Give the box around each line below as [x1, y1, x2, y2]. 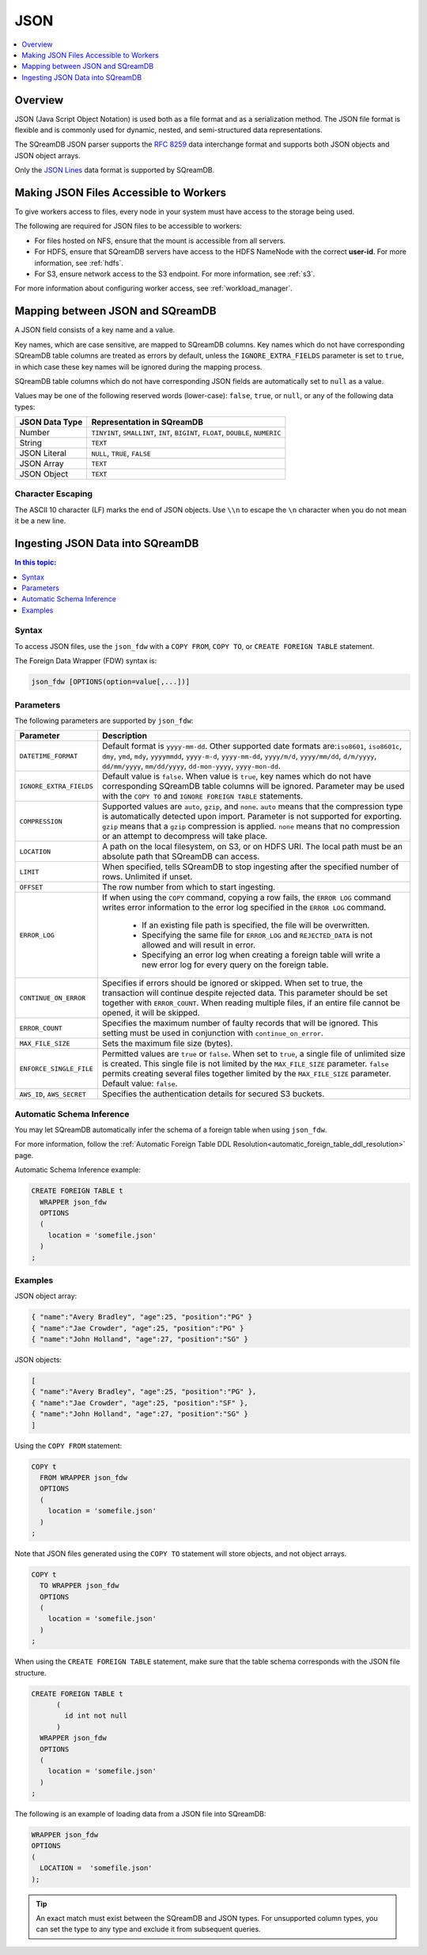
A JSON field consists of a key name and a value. [14, 325, 176, 335]
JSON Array [19, 458, 64, 469]
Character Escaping [14, 488, 93, 499]
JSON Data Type [19, 416, 83, 427]
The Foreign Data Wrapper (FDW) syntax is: [14, 656, 157, 666]
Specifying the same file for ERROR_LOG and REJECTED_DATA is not [141, 930, 373, 941]
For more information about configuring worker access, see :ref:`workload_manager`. [14, 283, 293, 293]
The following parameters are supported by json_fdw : [14, 716, 194, 725]
